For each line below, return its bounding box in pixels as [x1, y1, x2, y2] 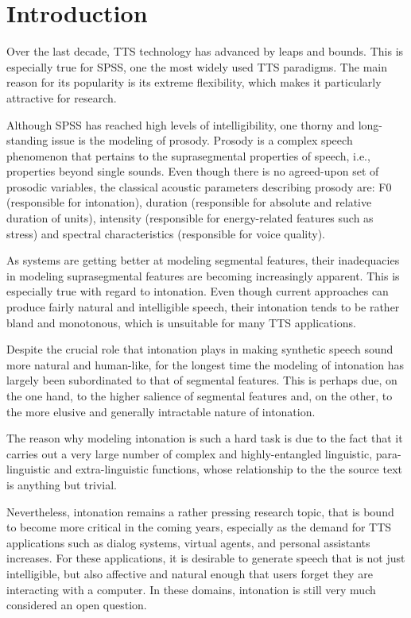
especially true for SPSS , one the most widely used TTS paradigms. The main [6, 58, 387, 75]
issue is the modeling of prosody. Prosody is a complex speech [51, 132, 353, 149]
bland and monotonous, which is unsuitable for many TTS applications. [6, 314, 356, 330]
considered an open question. [6, 597, 147, 613]
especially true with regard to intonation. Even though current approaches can [6, 283, 389, 299]
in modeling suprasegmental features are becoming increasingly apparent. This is [6, 267, 400, 284]
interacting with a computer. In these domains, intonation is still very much [6, 581, 376, 597]
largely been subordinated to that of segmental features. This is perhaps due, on [6, 372, 397, 388]
